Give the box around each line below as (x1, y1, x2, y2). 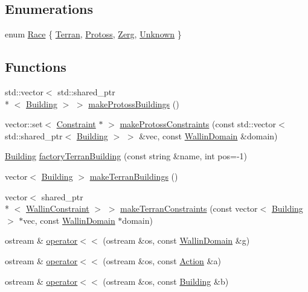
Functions (5, 57, 66, 76)
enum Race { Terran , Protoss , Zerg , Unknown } (5, 28, 182, 40)
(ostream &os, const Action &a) (103, 254, 221, 267)
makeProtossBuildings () (88, 97, 179, 110)
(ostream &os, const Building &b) (103, 275, 229, 287)
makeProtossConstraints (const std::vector (120, 118, 277, 130)
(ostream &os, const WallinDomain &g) (103, 234, 250, 247)
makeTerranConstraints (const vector (120, 202, 258, 215)
